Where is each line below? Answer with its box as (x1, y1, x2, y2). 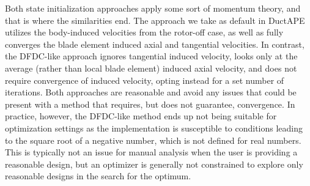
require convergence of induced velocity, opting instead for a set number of (5, 73, 284, 86)
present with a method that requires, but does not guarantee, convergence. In (5, 97, 295, 110)
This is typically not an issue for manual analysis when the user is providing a (5, 146, 298, 158)
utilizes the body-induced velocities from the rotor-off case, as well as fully (5, 26, 284, 39)
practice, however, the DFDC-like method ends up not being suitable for (5, 110, 277, 122)
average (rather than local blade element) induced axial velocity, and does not (5, 61, 297, 74)
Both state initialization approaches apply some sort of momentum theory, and (5, 2, 301, 14)
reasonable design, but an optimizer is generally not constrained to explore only (5, 157, 303, 170)
